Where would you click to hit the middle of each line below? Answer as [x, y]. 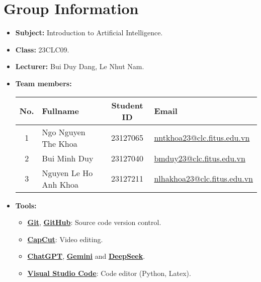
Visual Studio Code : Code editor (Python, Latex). [109, 273]
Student [127, 105]
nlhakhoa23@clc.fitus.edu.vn [203, 178]
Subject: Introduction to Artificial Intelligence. [89, 33]
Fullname [60, 111]
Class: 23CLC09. [42, 49]
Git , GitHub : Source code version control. [94, 222]
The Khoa [60, 143]
